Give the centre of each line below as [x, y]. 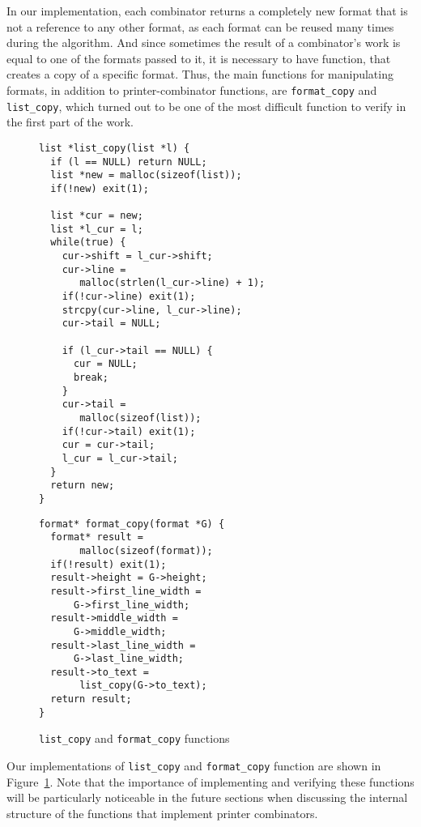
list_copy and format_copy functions [134, 738]
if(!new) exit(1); [100, 188]
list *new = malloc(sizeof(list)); [146, 175]
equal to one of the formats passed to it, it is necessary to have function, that [199, 58]
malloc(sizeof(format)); [146, 550]
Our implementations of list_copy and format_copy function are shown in [194, 766]
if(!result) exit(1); [108, 564]
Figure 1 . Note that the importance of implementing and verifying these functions [210, 781]
